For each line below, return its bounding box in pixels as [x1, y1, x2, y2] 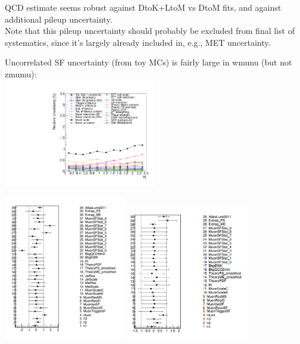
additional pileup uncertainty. [5, 12, 112, 25]
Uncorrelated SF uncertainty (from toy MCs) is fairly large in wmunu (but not [5, 56, 292, 68]
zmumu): [5, 67, 37, 80]
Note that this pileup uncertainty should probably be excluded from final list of [5, 24, 295, 37]
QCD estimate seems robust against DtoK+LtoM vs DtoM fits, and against [5, 1, 282, 13]
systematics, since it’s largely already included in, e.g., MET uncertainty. [5, 36, 271, 48]
